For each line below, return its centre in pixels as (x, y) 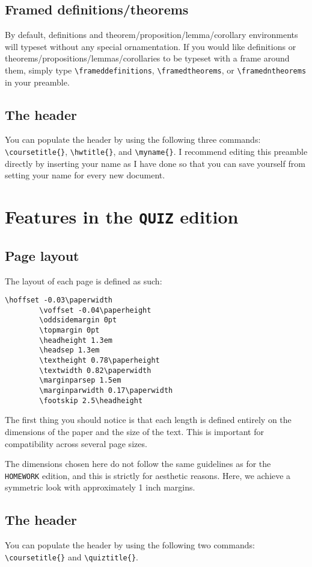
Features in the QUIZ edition (122, 217)
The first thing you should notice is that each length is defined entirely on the (148, 420)
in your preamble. (37, 82)
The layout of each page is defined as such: (84, 280)
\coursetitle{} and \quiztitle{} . (72, 556)
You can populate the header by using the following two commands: (130, 545)
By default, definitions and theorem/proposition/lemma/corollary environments (151, 35)
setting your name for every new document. (85, 175)
